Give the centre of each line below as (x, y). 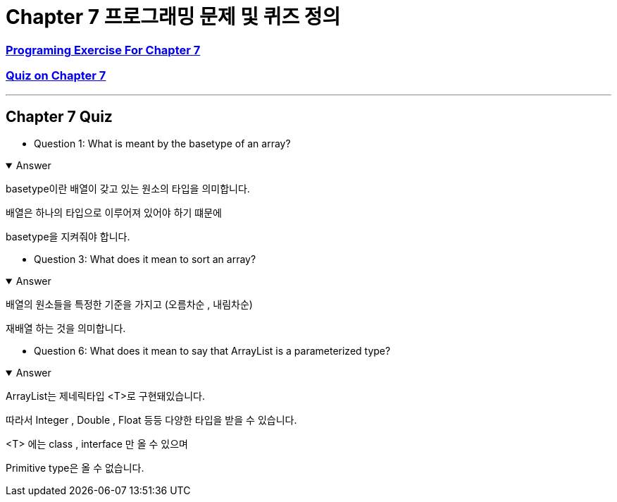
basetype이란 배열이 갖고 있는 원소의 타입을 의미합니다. (128, 189)
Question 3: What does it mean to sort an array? (145, 259)
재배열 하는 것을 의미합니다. (66, 329)
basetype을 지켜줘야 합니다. (68, 237)
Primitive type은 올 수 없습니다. (75, 468)
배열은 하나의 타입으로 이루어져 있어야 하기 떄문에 (114, 213)
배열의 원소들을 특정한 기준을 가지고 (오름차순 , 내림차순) (129, 305)
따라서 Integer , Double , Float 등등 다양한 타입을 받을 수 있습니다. (151, 420)
